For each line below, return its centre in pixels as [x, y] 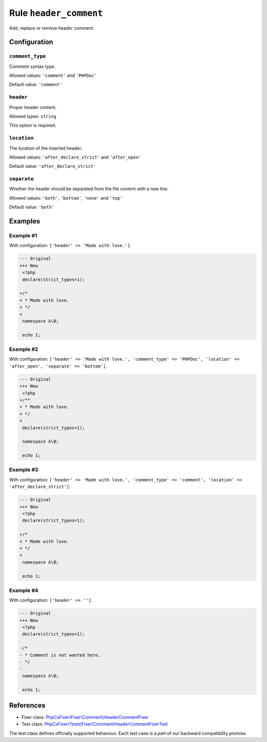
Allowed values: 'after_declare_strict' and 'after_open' [75, 157]
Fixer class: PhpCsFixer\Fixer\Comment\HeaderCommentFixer [85, 717]
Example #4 [24, 590]
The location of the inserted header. [46, 148]
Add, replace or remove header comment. [52, 28]
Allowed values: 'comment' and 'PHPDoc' [53, 76]
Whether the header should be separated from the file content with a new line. [89, 189]
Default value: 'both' [32, 207]
